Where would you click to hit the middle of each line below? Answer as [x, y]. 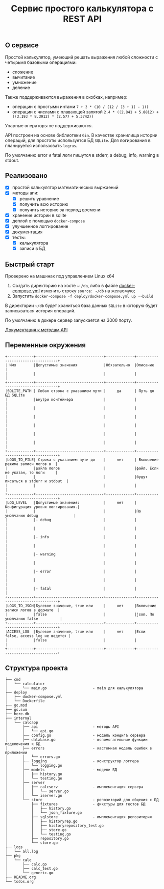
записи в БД [32, 249]
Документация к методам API [36, 330]
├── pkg [13, 856]
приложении [16, 752]
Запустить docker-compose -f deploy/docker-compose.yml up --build [83, 296]
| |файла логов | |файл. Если [82, 468]
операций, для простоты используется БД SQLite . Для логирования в [78, 140]
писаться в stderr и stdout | [37, 481]
